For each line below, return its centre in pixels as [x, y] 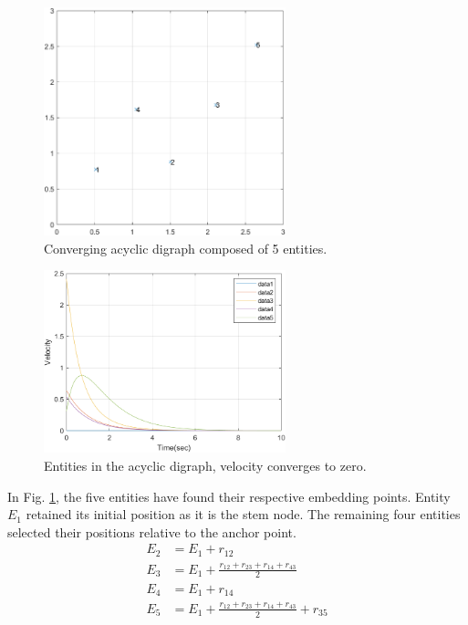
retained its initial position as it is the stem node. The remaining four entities [243, 514]
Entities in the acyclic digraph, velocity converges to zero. [205, 466]
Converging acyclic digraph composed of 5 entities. [186, 248]
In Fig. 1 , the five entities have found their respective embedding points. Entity [229, 496]
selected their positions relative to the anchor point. [152, 531]
